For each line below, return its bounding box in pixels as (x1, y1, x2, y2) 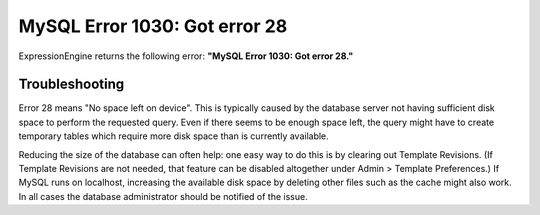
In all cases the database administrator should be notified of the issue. (18, 190, 309, 202)
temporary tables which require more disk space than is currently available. (18, 130, 329, 142)
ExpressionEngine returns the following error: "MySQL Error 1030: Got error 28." (18, 50, 354, 62)
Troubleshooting (18, 76, 125, 93)
